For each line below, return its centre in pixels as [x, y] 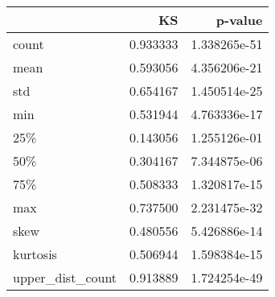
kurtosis [35, 254]
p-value [239, 20]
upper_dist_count [65, 277]
